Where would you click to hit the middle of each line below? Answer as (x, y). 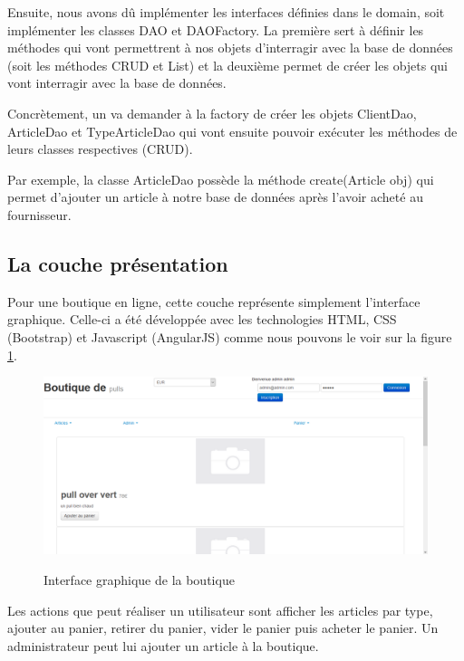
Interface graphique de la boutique (139, 579)
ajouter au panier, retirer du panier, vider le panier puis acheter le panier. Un (223, 628)
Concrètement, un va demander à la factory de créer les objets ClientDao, (212, 113)
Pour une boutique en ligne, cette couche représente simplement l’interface (214, 301)
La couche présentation (118, 263)
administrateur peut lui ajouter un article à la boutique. (163, 645)
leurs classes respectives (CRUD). (100, 149)
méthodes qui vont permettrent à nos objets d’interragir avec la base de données (230, 48)
